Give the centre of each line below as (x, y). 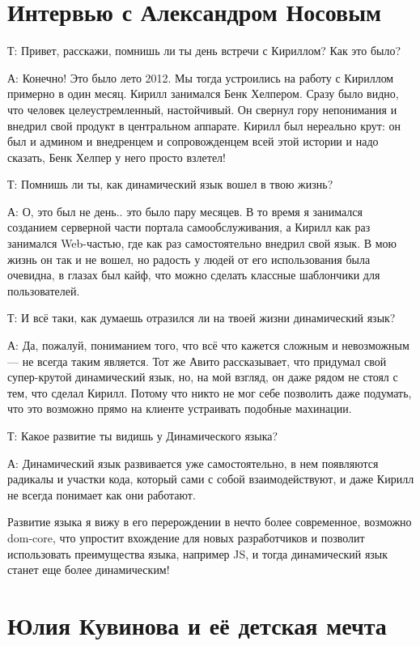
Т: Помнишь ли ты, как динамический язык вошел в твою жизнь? (170, 184)
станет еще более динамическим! (89, 569)
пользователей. (44, 290)
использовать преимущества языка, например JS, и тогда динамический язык (198, 553)
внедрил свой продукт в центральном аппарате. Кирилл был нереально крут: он (204, 125)
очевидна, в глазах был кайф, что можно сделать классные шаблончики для (194, 275)
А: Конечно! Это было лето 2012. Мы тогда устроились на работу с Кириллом (201, 77)
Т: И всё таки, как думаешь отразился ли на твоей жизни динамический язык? (202, 318)
